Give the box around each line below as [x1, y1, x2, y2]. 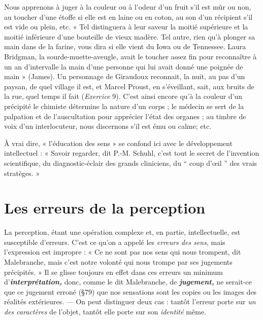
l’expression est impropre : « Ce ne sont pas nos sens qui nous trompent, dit [4, 246, 241, 257]
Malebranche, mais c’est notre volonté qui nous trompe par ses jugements [4, 257, 233, 267]
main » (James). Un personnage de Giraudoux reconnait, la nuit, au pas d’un [4, 71, 245, 82]
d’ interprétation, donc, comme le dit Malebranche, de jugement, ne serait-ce [4, 276, 252, 287]
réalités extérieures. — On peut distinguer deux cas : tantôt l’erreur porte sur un [4, 296, 256, 307]
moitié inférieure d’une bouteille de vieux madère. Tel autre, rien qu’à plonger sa [4, 31, 255, 42]
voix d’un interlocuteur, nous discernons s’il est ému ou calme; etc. [4, 121, 212, 131]
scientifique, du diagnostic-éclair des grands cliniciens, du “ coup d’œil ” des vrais [4, 157, 257, 168]
